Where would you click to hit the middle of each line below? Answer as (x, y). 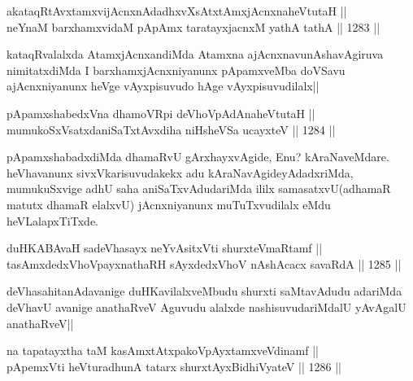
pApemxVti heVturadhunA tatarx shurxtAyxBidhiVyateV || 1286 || (174, 366)
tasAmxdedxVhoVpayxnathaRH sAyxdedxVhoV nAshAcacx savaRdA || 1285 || (204, 263)
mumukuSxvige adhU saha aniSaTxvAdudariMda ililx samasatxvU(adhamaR (199, 188)
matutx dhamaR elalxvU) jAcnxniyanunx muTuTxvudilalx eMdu (169, 204)
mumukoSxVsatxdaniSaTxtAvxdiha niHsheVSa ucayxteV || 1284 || (171, 129)
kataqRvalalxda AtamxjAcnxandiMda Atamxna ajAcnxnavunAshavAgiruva (195, 54)
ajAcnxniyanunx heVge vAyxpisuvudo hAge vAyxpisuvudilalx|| (163, 86)
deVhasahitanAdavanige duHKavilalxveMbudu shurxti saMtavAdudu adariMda (204, 291)
